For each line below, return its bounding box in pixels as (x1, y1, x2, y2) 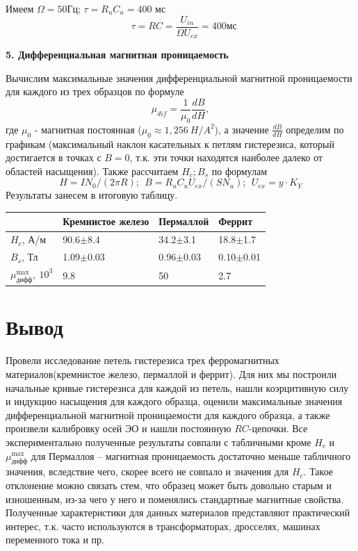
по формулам (211, 163, 268, 178)
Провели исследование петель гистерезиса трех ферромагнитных (6, 353, 279, 368)
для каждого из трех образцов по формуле (6, 84, 184, 99)
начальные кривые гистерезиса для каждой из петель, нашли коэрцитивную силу (6, 380, 349, 395)
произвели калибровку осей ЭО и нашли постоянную (6, 421, 231, 436)
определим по (286, 122, 344, 136)
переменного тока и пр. (6, 532, 104, 547)
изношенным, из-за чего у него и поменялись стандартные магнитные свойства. (6, 491, 344, 506)
